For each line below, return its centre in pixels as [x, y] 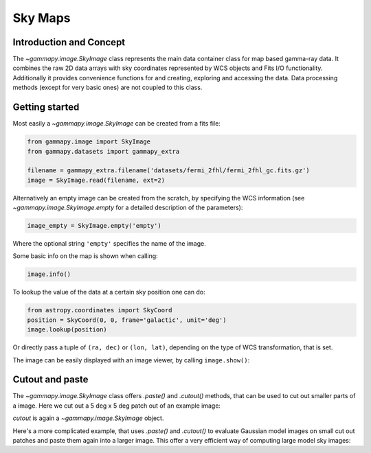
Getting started [46, 107]
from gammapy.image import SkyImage [89, 142]
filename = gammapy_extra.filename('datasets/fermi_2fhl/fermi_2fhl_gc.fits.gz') [169, 171]
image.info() [49, 274]
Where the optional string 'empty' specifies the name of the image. [109, 244]
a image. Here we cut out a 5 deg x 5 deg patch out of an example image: [117, 406]
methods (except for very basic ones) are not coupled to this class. [108, 88]
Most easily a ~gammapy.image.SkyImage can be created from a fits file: [117, 124]
